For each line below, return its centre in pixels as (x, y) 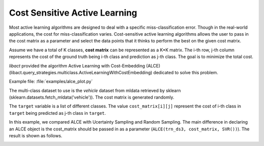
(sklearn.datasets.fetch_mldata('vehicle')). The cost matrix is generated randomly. (92, 97)
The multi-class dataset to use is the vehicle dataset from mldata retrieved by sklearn (95, 90)
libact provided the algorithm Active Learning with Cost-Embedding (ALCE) (85, 65)
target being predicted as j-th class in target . (57, 113)
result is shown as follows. (36, 136)
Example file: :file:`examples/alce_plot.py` (51, 82)
